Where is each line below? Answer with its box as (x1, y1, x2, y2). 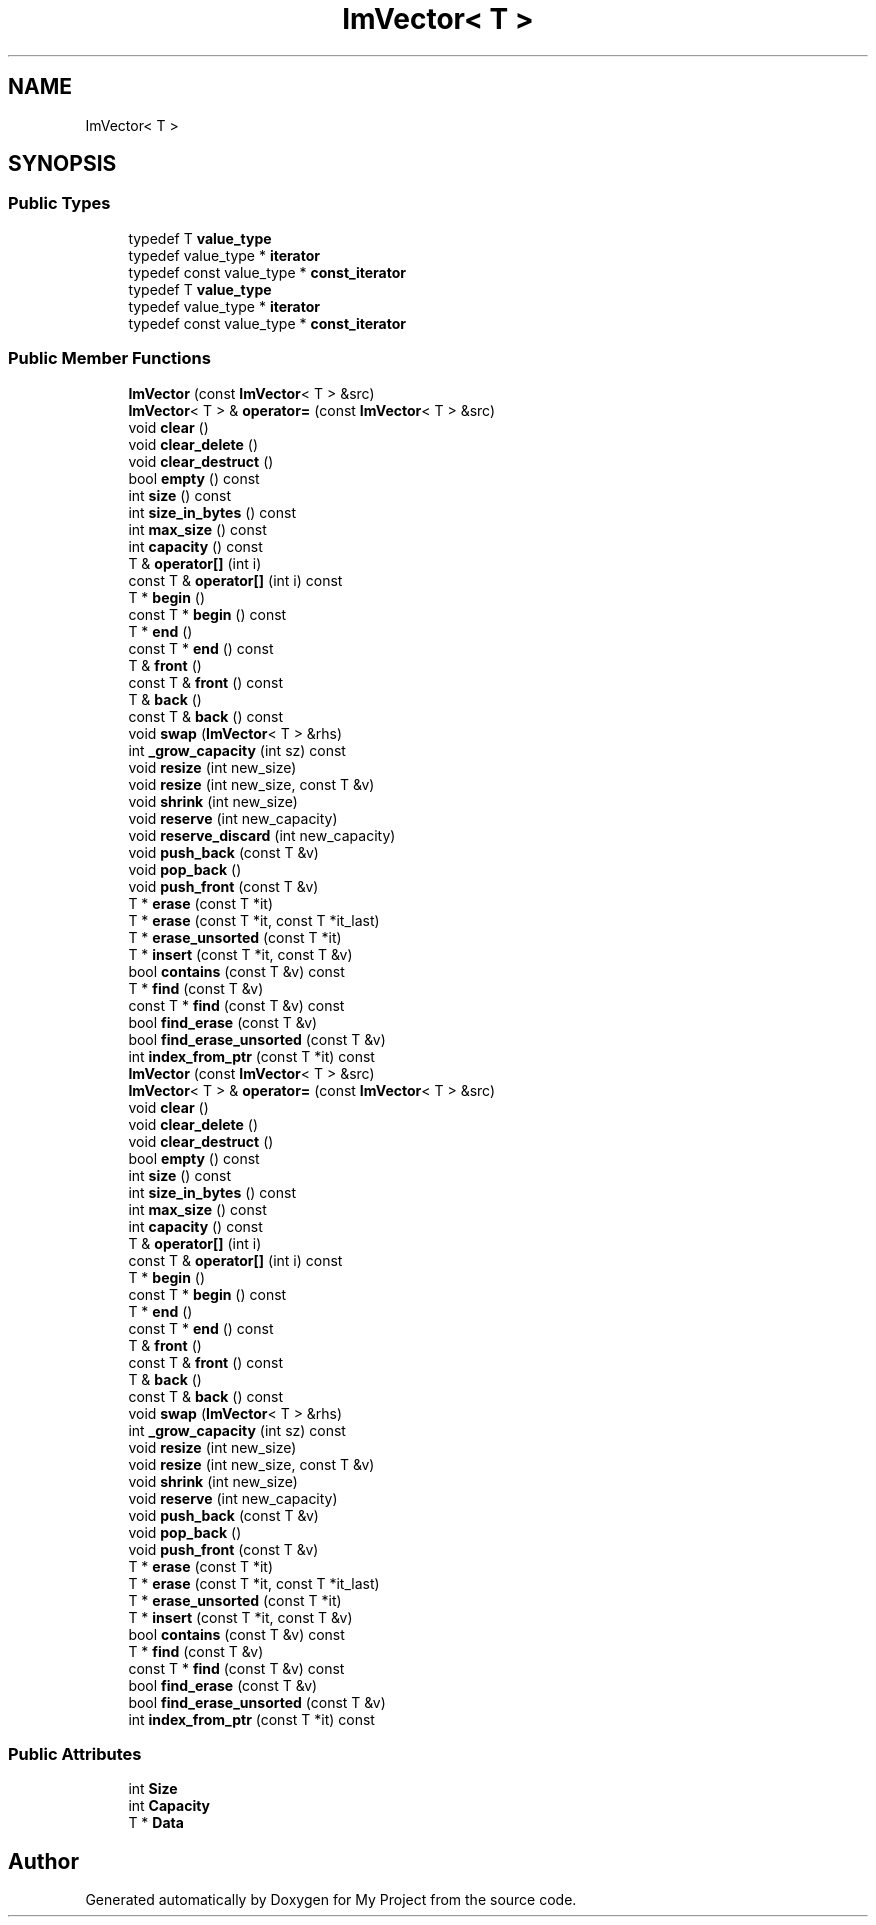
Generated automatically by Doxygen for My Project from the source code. (85, 1891, 577, 1909)
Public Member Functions (8, 348, 211, 369)
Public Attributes (8, 1743, 142, 1764)
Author (8, 1848, 79, 1874)
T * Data (128, 1814, 184, 1832)
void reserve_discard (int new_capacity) (128, 826, 396, 844)
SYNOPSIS (8, 151, 117, 177)
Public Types (8, 193, 111, 214)
